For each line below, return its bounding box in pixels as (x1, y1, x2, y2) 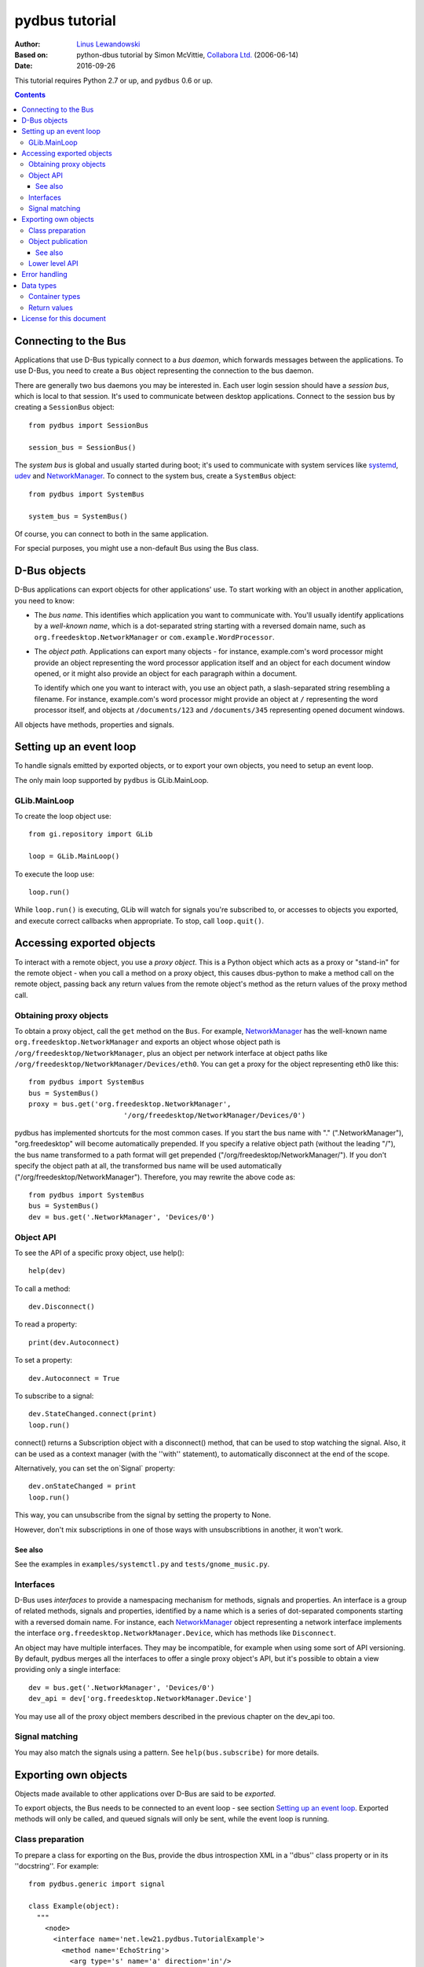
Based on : (14, 50, 49, 59)
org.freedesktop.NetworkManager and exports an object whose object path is (14, 1037, 281, 1046)
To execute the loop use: (14, 869, 94, 879)
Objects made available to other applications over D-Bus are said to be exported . (14, 1788, 276, 1798)
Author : (14, 39, 41, 49)
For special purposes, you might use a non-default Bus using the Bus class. (14, 544, 259, 553)
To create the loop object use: (14, 811, 111, 821)
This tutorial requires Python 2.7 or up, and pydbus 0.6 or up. (14, 76, 214, 85)
